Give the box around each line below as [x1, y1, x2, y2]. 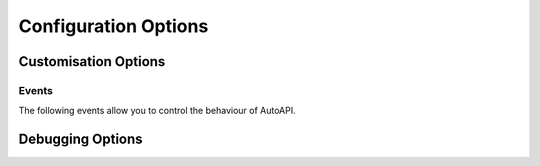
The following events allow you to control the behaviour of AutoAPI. [18, 105, 296, 117]
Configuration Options [18, 15, 209, 37]
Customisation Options [18, 53, 166, 70]
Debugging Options [18, 131, 144, 148]
